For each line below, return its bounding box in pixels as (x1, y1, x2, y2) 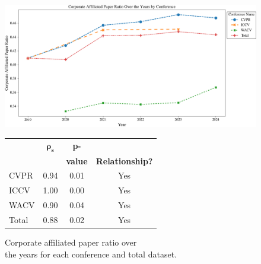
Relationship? (96, 154, 153, 167)
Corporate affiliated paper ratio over (5, 236, 137, 249)
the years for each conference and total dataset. (5, 247, 177, 260)
